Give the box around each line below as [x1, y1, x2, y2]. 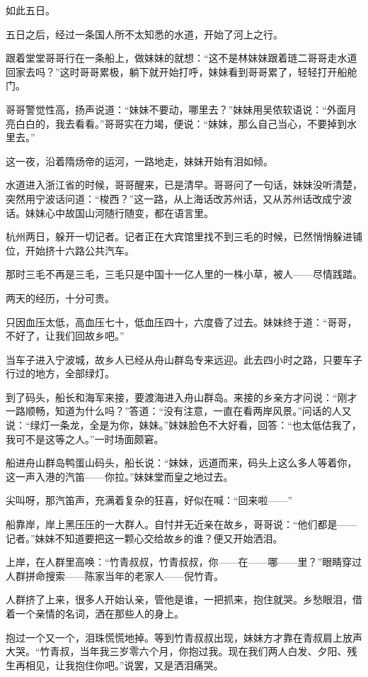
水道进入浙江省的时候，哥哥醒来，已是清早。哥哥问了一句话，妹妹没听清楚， [6, 177, 362, 192]
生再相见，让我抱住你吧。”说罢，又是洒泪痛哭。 [6, 657, 224, 672]
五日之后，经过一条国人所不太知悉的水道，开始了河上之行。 [6, 26, 283, 41]
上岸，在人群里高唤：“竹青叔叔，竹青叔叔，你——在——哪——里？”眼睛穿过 [6, 554, 362, 569]
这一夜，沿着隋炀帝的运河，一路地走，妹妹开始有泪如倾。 [6, 153, 273, 168]
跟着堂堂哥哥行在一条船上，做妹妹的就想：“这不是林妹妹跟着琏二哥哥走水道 [6, 50, 357, 65]
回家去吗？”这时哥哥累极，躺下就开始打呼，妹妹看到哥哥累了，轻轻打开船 [6, 64, 347, 79]
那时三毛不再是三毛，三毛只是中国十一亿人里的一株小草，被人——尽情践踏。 [6, 267, 362, 281]
